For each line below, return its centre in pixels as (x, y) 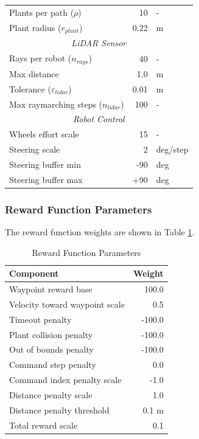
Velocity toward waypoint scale (67, 304)
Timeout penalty (40, 319)
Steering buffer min (45, 164)
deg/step (172, 149)
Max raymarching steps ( (56, 104)
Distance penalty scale (51, 395)
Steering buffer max (46, 179)
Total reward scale (44, 425)
